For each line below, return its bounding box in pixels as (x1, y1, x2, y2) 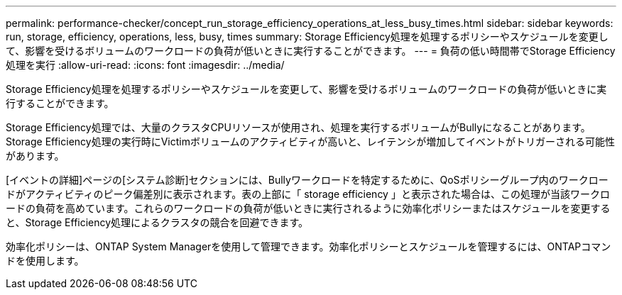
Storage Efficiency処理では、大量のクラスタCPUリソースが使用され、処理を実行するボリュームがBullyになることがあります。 (6, 121, 591, 133)
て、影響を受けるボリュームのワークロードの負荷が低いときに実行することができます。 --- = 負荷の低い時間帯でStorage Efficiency (6, 45, 616, 57)
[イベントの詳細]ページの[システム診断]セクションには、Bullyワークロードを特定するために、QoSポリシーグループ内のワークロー (6, 174, 609, 186)
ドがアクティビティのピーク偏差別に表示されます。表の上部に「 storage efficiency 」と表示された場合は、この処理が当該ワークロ (6, 188, 610, 200)
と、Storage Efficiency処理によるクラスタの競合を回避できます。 (6, 216, 309, 228)
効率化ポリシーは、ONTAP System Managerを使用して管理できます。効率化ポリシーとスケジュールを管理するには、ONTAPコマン (6, 240, 611, 252)
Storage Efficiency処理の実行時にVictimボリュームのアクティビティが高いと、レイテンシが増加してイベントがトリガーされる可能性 (6, 135, 615, 147)
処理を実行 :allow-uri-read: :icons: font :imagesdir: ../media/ (6, 59, 285, 71)
